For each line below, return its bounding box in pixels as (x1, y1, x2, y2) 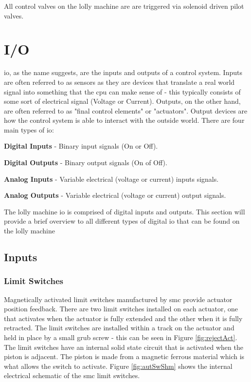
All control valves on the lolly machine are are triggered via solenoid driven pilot (4, 1, 244, 11)
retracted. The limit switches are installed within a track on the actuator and (4, 323, 234, 333)
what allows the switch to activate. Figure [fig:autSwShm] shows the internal (4, 361, 233, 371)
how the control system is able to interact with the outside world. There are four (4, 115, 245, 125)
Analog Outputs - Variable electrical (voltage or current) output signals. (4, 190, 226, 200)
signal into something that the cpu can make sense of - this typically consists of (4, 86, 241, 96)
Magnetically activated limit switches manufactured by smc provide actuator (4, 294, 233, 304)
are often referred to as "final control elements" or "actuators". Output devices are (4, 105, 248, 115)
